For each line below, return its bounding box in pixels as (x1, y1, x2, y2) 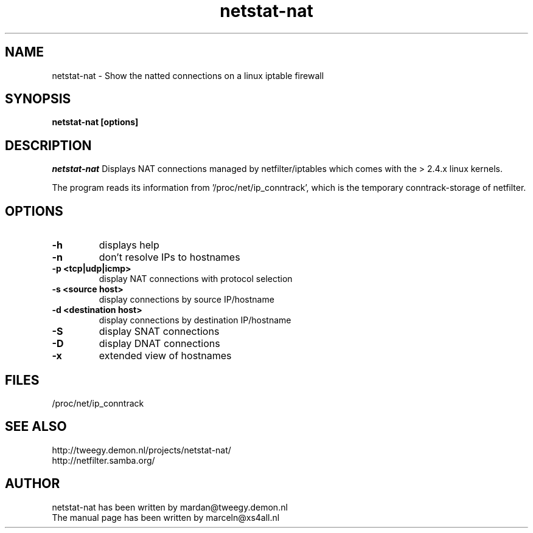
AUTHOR (5, 476, 60, 492)
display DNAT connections (99, 337, 220, 350)
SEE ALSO (5, 419, 67, 435)
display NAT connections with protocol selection (99, 273, 293, 284)
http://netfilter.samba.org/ (52, 455, 155, 466)
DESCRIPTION (5, 137, 92, 153)
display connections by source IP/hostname (99, 294, 274, 305)
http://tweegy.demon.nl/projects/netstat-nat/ (52, 444, 231, 455)
